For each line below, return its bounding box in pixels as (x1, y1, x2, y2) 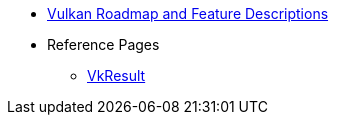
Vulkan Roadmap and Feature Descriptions (47, 5, 329, 22)
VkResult (87, 67, 146, 84)
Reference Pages (47, 36, 160, 53)
